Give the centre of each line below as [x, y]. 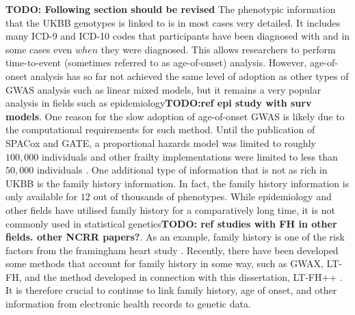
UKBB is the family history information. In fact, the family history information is [177, 183]
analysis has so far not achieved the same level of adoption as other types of [189, 76]
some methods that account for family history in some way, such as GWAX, [165, 263]
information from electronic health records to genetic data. [128, 304]
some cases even [39, 49]
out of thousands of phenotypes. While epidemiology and [212, 196]
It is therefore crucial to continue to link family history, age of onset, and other [171, 290]
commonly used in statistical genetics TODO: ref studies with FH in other [171, 223]
